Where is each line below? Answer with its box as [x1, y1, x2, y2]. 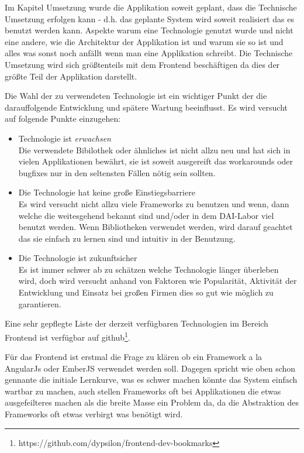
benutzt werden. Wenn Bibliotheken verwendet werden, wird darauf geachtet [18, 221, 293, 233]
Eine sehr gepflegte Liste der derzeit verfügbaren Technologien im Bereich [5, 317, 268, 330]
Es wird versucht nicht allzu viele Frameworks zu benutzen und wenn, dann [18, 197, 289, 210]
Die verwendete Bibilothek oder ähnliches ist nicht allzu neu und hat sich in [18, 143, 291, 156]
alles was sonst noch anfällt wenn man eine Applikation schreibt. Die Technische [5, 47, 293, 59]
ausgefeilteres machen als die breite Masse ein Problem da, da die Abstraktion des [5, 396, 299, 409]
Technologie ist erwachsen [18, 132, 111, 144]
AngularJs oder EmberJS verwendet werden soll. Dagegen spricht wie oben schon [5, 362, 296, 374]
